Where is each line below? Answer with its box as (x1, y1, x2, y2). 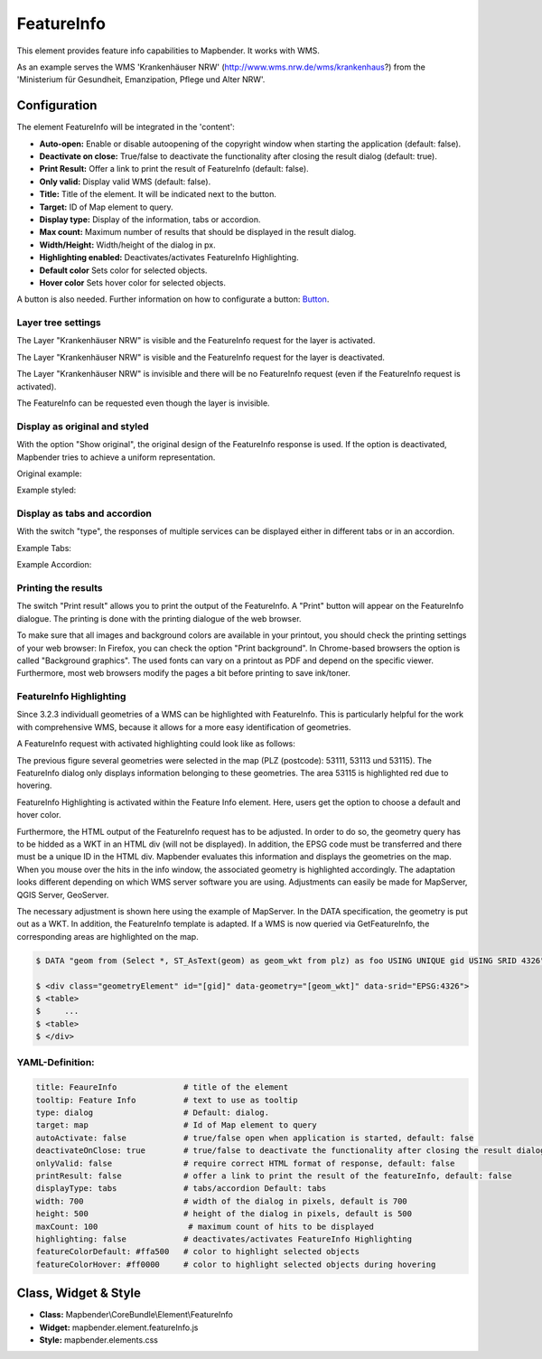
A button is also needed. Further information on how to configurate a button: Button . (16, 294, 330, 305)
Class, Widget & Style (16, 1286, 142, 1301)
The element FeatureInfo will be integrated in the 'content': (16, 122, 235, 133)
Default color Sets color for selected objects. (39, 265, 208, 276)
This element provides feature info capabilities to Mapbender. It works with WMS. (16, 45, 321, 56)
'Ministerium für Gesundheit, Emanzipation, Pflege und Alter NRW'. (16, 74, 266, 85)
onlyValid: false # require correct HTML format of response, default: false (35, 1157, 455, 1168)
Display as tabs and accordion (16, 507, 153, 520)
